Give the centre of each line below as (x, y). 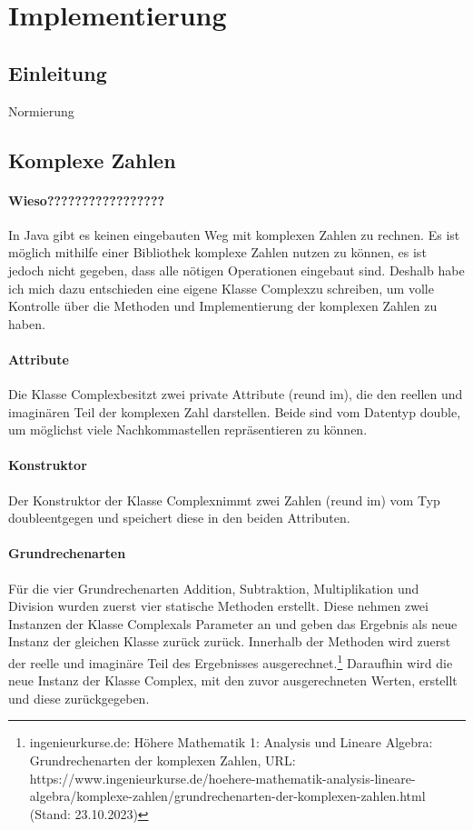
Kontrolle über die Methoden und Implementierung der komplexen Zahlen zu (223, 306)
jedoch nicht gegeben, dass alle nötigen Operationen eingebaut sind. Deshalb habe (236, 270)
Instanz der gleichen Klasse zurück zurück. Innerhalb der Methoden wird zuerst (230, 641)
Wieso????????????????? (87, 200)
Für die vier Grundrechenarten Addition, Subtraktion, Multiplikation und (214, 588)
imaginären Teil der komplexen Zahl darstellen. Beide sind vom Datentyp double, (235, 411)
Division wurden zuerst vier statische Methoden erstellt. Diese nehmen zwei (218, 606)
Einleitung (58, 72)
